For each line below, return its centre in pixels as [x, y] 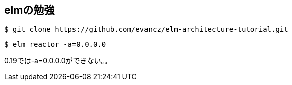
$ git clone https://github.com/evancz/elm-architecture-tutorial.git [146, 29]
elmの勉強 [29, 10]
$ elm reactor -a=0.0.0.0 [55, 45]
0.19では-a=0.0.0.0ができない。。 [58, 61]
